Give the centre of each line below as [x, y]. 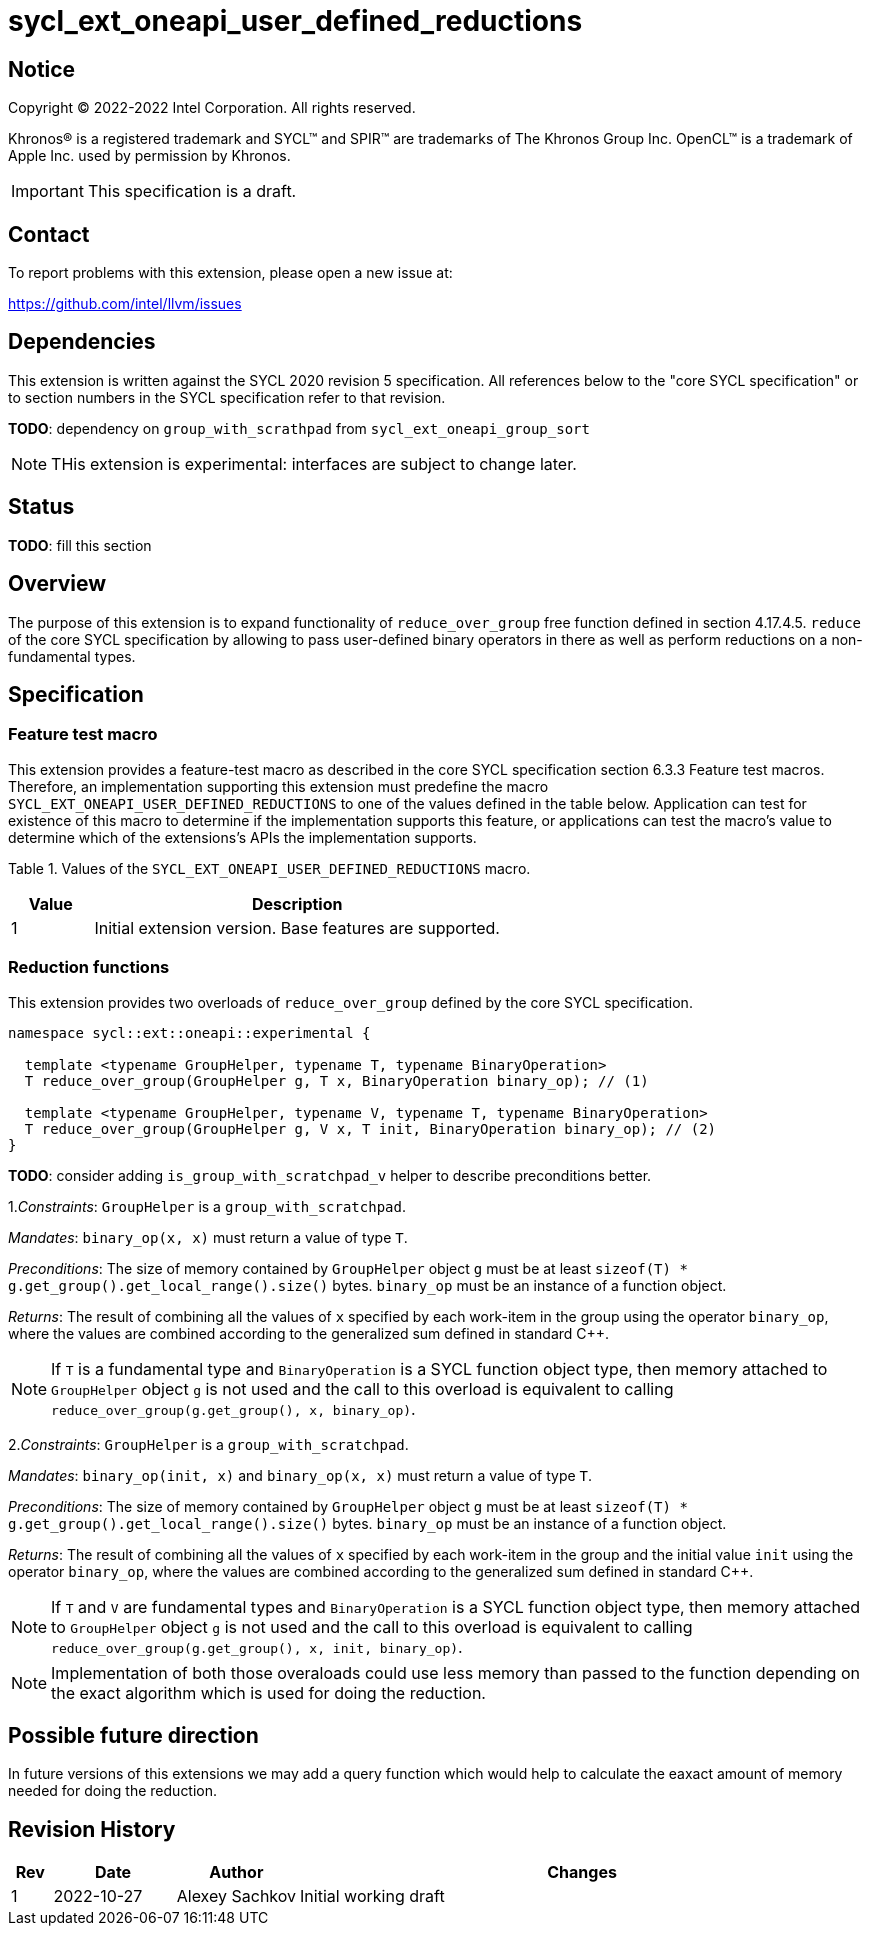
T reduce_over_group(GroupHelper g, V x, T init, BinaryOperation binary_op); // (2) [370, 1128]
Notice [42, 69]
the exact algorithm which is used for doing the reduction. [268, 1692]
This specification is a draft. [192, 191]
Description [297, 903]
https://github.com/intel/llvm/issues [125, 304]
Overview [57, 584]
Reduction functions [89, 967]
